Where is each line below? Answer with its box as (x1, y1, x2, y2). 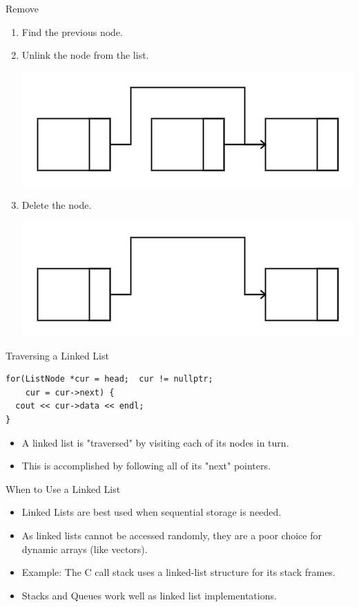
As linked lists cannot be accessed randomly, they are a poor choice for (21, 528, 322, 543)
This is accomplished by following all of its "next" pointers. (21, 458, 271, 473)
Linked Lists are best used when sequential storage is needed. (21, 505, 282, 519)
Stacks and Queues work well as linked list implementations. (21, 588, 277, 602)
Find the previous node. (21, 24, 123, 39)
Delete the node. (21, 198, 92, 212)
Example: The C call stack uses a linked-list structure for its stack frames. (21, 565, 336, 579)
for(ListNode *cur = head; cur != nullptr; (6, 374, 213, 384)
